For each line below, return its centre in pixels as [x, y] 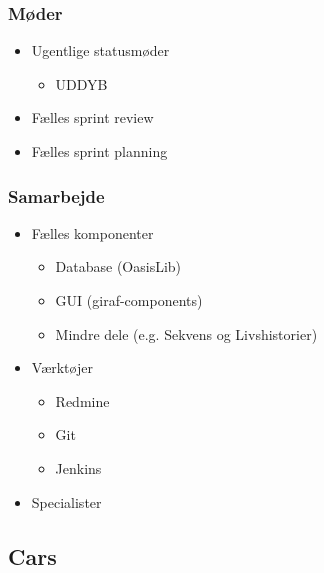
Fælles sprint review [92, 117]
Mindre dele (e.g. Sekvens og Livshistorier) [186, 333]
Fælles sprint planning [99, 151]
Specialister [66, 501]
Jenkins [78, 467]
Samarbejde [56, 195]
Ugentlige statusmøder [100, 50]
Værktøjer [62, 367]
